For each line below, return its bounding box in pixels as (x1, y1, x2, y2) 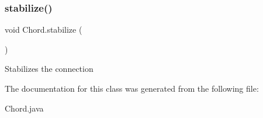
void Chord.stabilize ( (5, 23, 82, 36)
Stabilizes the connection (5, 63, 94, 75)
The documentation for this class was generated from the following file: (5, 82, 259, 94)
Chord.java (5, 102, 44, 114)
